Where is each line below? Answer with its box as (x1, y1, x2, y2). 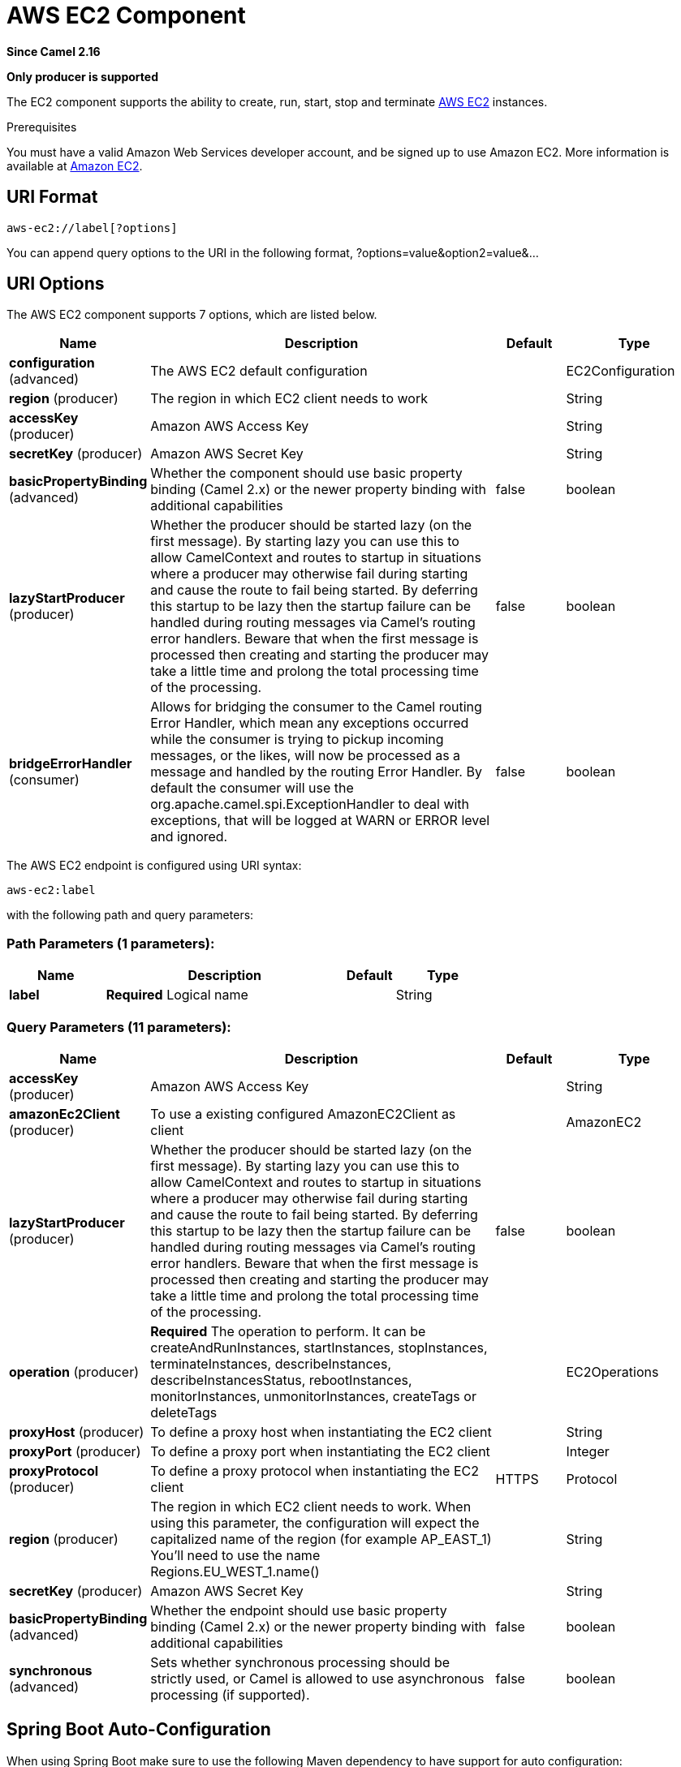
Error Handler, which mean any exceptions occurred (150, 715, 469, 732)
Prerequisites (6, 119, 77, 134)
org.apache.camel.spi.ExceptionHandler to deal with (150, 796, 470, 813)
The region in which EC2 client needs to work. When (150, 1498, 472, 1515)
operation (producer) (9, 1363, 140, 1380)
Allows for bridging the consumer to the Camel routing (150, 699, 482, 716)
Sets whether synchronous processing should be (150, 1653, 450, 1670)
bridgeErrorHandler (9, 755, 132, 772)
